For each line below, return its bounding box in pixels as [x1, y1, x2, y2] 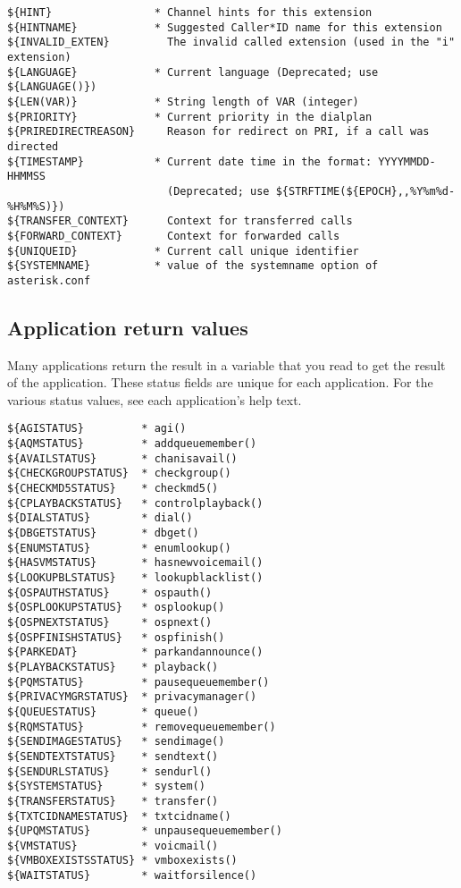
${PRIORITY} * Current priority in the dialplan [7, 110, 373, 123]
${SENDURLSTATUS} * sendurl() [7, 765, 213, 778]
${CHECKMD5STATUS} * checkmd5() [7, 482, 219, 495]
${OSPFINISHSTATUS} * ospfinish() [7, 630, 225, 644]
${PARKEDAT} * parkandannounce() [7, 646, 264, 659]
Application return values [7, 313, 248, 341]
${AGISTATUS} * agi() [7, 422, 187, 436]
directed [7, 140, 59, 153]
